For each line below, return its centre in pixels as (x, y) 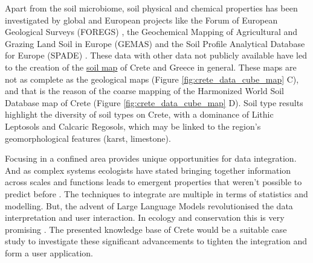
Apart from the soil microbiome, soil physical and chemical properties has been (151, 8)
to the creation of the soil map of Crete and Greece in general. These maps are (151, 67)
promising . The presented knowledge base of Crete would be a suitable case (146, 229)
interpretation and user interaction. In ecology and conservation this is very (145, 217)
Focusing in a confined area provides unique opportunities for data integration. (151, 158)
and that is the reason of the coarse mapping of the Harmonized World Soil (145, 91)
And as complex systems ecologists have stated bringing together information (148, 170)
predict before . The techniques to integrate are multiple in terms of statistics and (156, 193)
